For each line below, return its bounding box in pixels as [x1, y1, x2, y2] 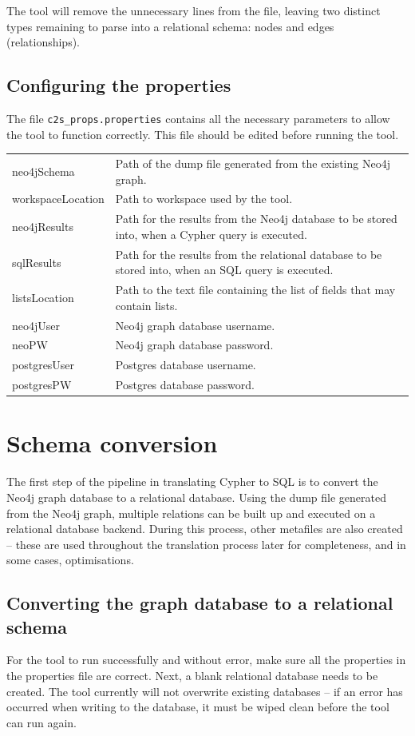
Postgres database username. [115, 356, 256, 373]
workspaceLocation [12, 190, 105, 207]
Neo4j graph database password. [115, 336, 274, 353]
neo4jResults [12, 218, 73, 235]
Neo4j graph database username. [115, 316, 275, 333]
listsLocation [12, 288, 74, 305]
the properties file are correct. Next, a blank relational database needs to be [6, 667, 378, 684]
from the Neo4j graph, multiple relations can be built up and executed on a [6, 504, 376, 521]
